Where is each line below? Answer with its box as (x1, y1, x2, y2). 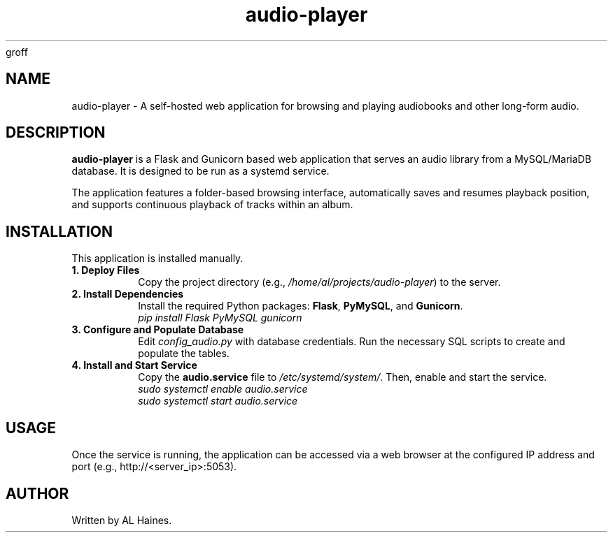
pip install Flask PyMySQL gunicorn (138, 312, 302, 324)
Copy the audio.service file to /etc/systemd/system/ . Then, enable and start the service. (138, 371, 547, 384)
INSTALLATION (6, 222, 113, 240)
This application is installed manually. (71, 252, 244, 265)
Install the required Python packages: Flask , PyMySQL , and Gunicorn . (138, 300, 463, 312)
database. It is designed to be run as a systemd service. (71, 165, 330, 177)
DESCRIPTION (6, 124, 106, 142)
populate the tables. (138, 347, 230, 360)
